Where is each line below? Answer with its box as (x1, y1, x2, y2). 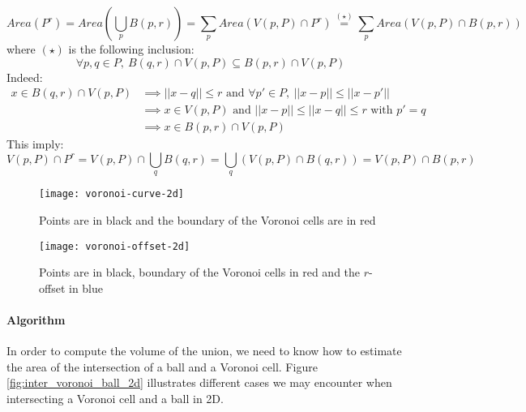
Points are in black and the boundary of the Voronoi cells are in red (39, 211, 376, 228)
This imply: (6, 135, 64, 152)
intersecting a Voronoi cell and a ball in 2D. (6, 389, 224, 406)
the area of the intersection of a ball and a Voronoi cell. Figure (6, 358, 318, 375)
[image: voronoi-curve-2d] (39, 188, 184, 200)
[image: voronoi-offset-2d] (39, 240, 190, 252)
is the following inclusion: (68, 41, 195, 57)
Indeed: (6, 68, 43, 85)
